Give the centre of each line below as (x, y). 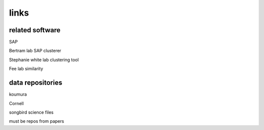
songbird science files (31, 112)
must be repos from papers (37, 121)
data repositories (36, 83)
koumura (18, 94)
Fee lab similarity (26, 69)
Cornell (16, 103)
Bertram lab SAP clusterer (35, 51)
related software (35, 30)
